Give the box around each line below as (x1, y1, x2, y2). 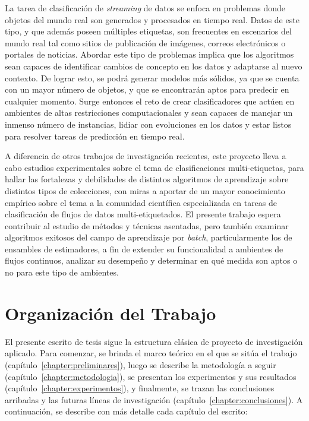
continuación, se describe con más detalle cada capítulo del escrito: (5, 405, 248, 417)
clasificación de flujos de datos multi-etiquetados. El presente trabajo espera (5, 208, 281, 220)
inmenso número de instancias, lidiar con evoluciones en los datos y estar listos (5, 118, 292, 130)
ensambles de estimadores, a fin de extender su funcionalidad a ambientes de (5, 242, 283, 255)
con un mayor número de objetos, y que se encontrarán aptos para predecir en (5, 83, 289, 96)
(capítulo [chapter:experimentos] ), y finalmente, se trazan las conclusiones (5, 382, 275, 394)
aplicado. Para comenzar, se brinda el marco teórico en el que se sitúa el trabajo (5, 347, 297, 359)
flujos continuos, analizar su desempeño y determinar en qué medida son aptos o (5, 254, 298, 267)
